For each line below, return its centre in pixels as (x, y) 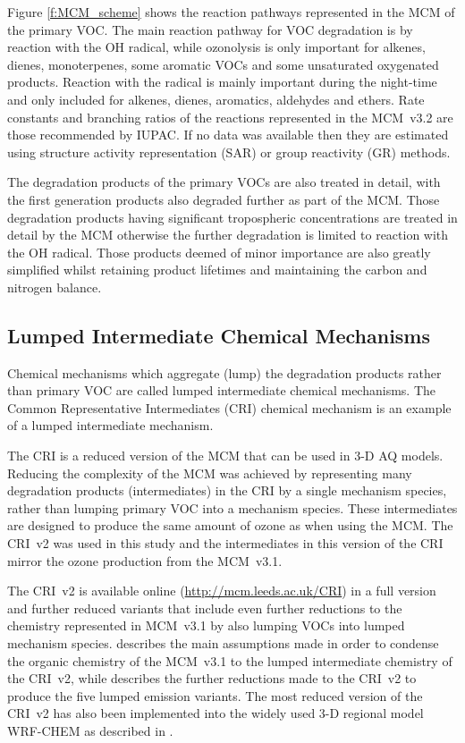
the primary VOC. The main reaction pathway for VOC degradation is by (210, 29)
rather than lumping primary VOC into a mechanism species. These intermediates (232, 507)
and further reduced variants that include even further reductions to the (205, 608)
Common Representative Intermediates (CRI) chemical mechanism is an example (229, 407)
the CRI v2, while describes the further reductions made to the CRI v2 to (212, 678)
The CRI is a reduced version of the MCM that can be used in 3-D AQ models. (225, 456)
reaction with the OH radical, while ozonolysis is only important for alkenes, (216, 47)
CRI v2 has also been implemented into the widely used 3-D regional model (216, 713)
